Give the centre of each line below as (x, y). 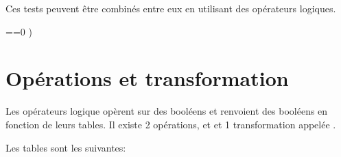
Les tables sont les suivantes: (66, 147)
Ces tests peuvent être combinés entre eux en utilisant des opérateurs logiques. (171, 8)
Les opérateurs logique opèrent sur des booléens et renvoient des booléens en (167, 111)
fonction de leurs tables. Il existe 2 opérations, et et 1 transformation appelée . (171, 124)
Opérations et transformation (147, 78)
